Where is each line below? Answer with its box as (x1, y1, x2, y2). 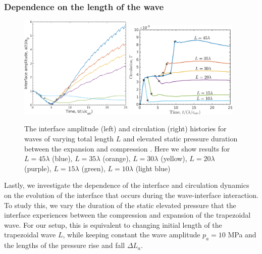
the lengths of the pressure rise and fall (4, 240, 125, 250)
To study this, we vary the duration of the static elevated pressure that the (4, 199, 236, 210)
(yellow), (161, 153, 187, 164)
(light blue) (135, 163, 171, 173)
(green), (81, 163, 106, 173)
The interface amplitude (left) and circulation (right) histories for (24, 123, 227, 134)
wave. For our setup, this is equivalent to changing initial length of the (4, 219, 222, 230)
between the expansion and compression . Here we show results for (24, 143, 230, 154)
